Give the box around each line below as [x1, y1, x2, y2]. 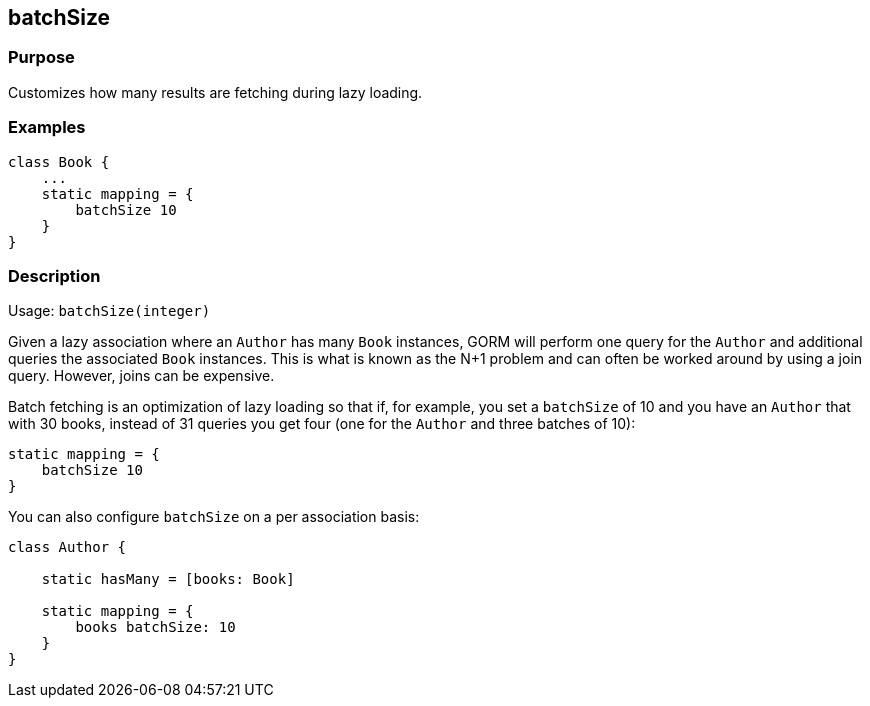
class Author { [8, 539, 127, 556]
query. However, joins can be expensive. [8, 367, 275, 385]
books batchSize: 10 [75, 619, 236, 636]
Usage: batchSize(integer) [8, 302, 211, 320]
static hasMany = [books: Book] [41, 571, 295, 588]
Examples [8, 117, 86, 138]
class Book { [8, 153, 110, 170]
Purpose [8, 47, 75, 68]
